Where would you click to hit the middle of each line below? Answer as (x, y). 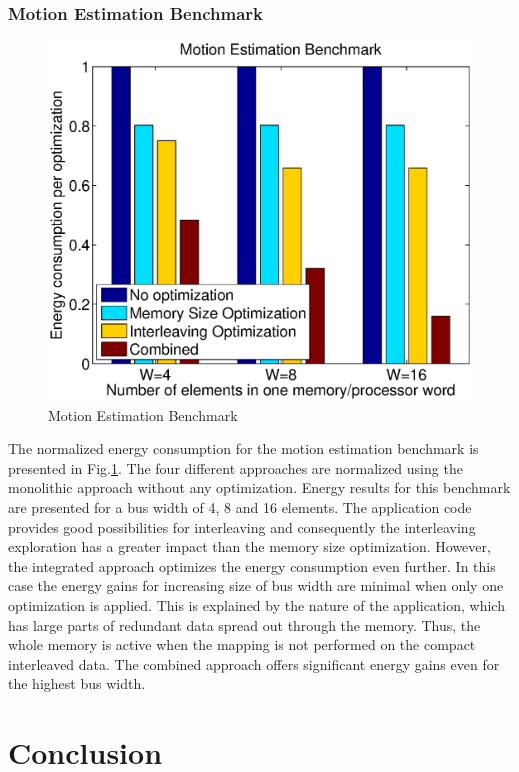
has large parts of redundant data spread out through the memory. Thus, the (244, 624)
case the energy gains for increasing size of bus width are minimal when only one (256, 585)
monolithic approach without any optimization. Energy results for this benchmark (259, 487)
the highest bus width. (77, 683)
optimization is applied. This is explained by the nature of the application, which (256, 604)
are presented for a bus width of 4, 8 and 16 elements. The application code (240, 507)
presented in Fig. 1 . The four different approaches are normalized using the (235, 467)
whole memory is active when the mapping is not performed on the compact (242, 644)
